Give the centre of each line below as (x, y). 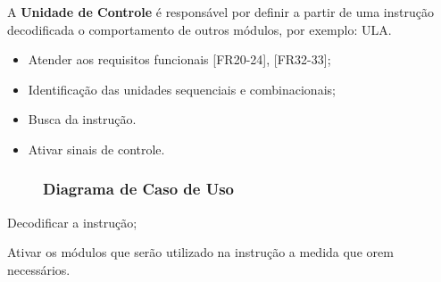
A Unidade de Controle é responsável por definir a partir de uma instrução (220, 12)
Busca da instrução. (82, 119)
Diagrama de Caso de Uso (139, 189)
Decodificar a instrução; (72, 222)
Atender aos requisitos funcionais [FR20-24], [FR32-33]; (179, 59)
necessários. (39, 269)
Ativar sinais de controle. (96, 149)
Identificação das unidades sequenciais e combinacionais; (182, 89)
